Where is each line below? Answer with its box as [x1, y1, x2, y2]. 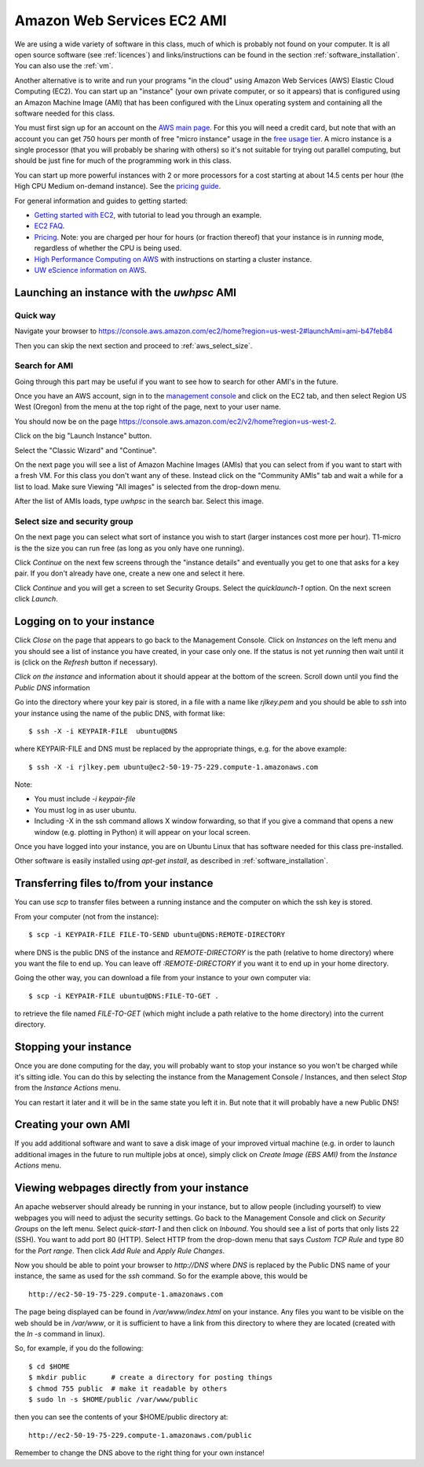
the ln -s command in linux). [14, 1329, 105, 1339]
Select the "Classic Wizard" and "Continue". [14, 445, 157, 455]
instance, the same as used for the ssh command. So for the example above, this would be [14, 1271, 308, 1281]
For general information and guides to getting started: [14, 196, 188, 205]
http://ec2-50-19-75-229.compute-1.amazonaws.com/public [28, 1431, 253, 1439]
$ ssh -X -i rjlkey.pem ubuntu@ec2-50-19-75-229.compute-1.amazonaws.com [28, 763, 319, 771]
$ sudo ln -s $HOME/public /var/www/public [28, 1395, 199, 1403]
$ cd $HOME [28, 1362, 71, 1371]
